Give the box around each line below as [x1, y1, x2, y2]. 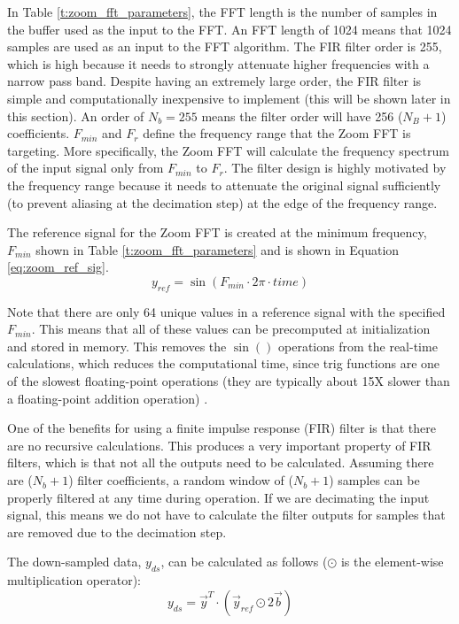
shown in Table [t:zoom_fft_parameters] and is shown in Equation [35, 240, 400, 258]
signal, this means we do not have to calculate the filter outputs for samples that [7, 505, 446, 524]
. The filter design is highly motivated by [223, 158, 447, 177]
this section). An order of [7, 106, 144, 125]
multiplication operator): [7, 571, 142, 589]
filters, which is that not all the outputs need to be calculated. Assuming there [7, 453, 434, 472]
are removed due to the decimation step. [7, 522, 227, 541]
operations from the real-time [278, 336, 438, 355]
